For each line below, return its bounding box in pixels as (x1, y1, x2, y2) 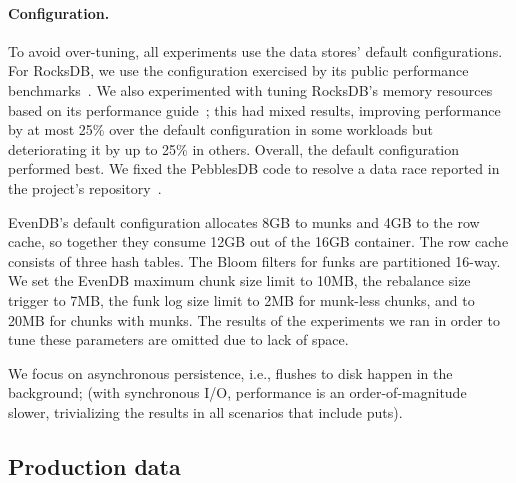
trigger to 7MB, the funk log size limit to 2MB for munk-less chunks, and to (8, 289, 475, 310)
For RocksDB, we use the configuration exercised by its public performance (8, 60, 469, 81)
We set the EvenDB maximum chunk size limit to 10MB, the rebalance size (8, 270, 471, 291)
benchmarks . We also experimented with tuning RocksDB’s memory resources (8, 79, 493, 100)
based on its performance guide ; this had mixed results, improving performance (8, 99, 501, 120)
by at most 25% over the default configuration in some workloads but (8, 119, 434, 140)
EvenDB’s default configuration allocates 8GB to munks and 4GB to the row (8, 211, 480, 232)
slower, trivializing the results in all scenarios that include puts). (8, 401, 403, 422)
